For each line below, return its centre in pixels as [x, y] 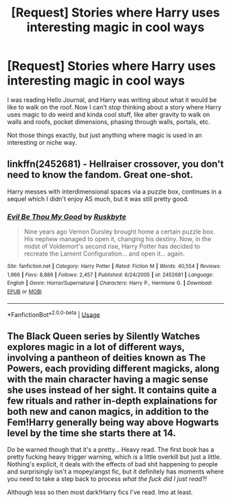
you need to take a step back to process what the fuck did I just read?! [107, 479]
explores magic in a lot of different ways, [96, 347]
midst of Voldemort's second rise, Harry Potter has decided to [112, 247]
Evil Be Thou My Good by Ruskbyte [67, 216]
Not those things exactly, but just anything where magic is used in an [105, 135]
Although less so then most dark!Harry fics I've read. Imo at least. [100, 492]
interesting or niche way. [42, 142]
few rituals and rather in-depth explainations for [112, 401]
